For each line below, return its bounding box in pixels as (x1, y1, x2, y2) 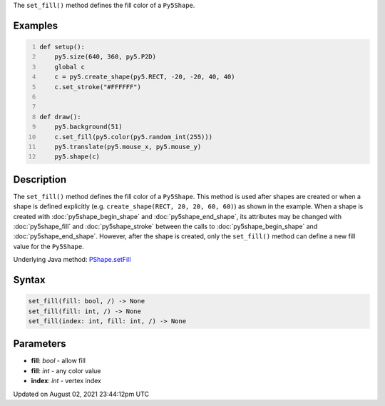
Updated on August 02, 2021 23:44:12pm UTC (13, 390, 150, 398)
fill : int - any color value (31, 366, 101, 375)
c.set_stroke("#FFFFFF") (54, 83, 142, 91)
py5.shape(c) (54, 153, 100, 161)
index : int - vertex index (31, 377, 101, 385)
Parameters (13, 338, 66, 350)
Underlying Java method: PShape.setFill (13, 255, 131, 264)
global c (54, 63, 86, 71)
